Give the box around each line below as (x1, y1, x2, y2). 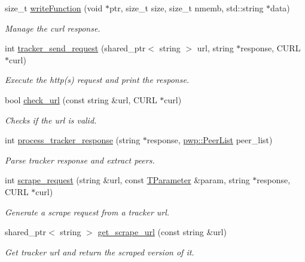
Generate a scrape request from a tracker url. (5, 205, 170, 218)
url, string (197, 42, 234, 54)
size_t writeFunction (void (5, 2, 103, 14)
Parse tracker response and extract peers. (5, 153, 155, 166)
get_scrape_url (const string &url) (97, 226, 227, 238)
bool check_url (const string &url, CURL (5, 93, 157, 106)
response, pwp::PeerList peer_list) (147, 134, 273, 146)
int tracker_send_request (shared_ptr (5, 42, 146, 54)
